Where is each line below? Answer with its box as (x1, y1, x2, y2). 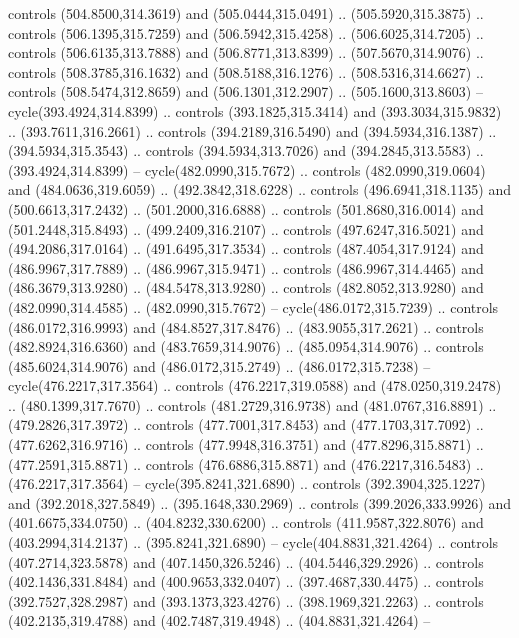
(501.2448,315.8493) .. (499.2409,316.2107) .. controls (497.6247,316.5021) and (8, 218, 484, 239)
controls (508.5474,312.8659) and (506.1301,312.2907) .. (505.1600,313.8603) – (8, 81, 483, 102)
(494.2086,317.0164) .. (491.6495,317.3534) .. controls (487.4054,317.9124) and (8, 238, 484, 259)
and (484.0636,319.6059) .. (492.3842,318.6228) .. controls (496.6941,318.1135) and (8, 179, 511, 200)
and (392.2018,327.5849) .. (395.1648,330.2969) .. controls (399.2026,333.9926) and (8, 492, 511, 513)
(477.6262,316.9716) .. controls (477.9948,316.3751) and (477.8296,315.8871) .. (8, 434, 484, 455)
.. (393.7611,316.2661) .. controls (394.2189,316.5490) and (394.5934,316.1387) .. (8, 120, 497, 141)
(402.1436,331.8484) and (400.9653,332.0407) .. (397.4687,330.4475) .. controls (8, 571, 484, 592)
